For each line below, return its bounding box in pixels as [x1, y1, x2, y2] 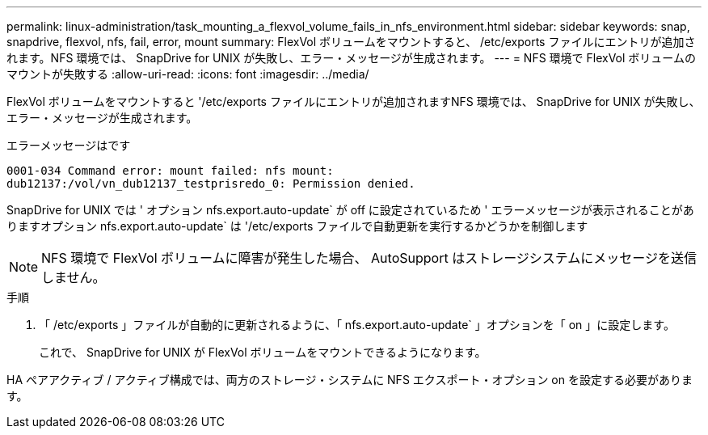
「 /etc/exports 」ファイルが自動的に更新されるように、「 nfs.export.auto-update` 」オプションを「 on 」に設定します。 [39, 318, 675, 332]
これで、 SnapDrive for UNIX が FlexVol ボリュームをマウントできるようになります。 [39, 345, 487, 359]
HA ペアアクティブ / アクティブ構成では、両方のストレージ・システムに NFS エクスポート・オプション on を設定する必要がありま [6, 373, 693, 386]
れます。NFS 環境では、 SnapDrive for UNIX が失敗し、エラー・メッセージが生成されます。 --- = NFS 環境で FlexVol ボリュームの [6, 51, 696, 65]
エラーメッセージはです [6, 138, 131, 152]
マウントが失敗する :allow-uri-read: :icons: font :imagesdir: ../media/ [6, 67, 369, 81]
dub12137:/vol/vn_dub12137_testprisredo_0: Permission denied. [6, 177, 415, 190]
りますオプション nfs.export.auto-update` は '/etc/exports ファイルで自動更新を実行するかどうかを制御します [6, 219, 588, 233]
